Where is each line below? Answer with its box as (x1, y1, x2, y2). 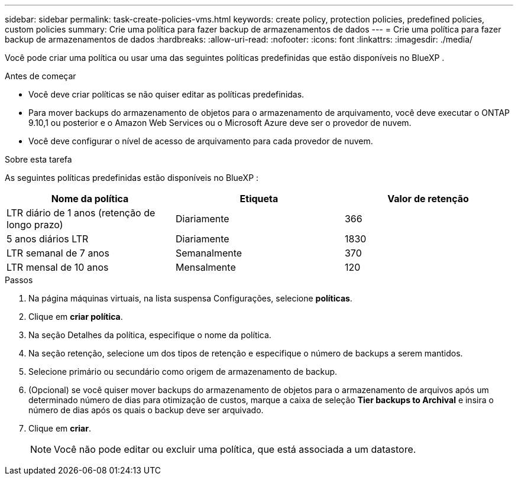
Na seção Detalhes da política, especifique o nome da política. (28, 330, 271, 340)
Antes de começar (5, 71, 76, 81)
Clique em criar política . (28, 312, 123, 322)
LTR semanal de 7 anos (7, 247, 109, 259)
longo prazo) (7, 219, 63, 231)
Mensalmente (175, 261, 236, 273)
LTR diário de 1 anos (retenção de (7, 207, 156, 219)
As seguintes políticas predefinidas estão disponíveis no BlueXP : (5, 173, 259, 183)
